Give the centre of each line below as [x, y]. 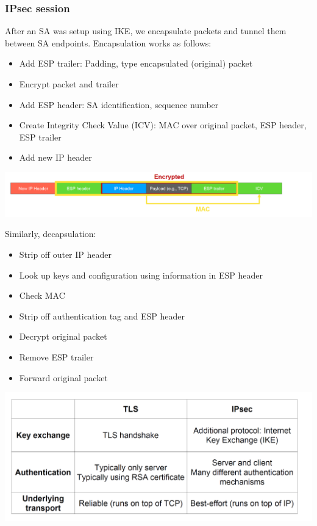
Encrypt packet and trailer [69, 84]
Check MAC [42, 295]
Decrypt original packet [63, 336]
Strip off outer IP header [66, 254]
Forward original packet [63, 377]
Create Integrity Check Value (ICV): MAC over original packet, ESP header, [163, 125]
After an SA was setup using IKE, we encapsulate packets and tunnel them [146, 31]
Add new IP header [55, 157]
